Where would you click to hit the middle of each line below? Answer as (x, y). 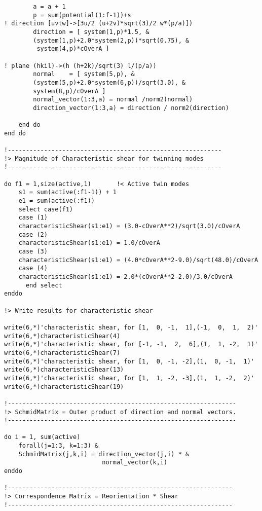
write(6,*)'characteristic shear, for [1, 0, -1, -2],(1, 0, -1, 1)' (129, 361)
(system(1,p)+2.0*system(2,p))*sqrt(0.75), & (111, 40)
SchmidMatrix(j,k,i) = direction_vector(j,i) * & (104, 454)
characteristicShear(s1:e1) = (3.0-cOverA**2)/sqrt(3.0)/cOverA (129, 226)
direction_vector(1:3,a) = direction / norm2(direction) (131, 108)
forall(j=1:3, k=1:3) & (59, 446)
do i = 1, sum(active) (42, 437)
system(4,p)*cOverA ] (73, 49)
